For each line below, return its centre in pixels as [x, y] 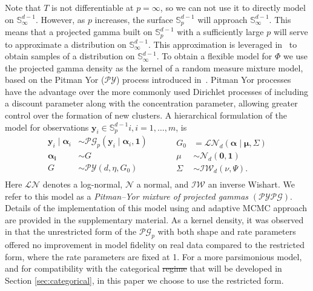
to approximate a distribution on [66, 44]
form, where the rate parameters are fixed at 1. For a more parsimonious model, [153, 256]
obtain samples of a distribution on [70, 56]
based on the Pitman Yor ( [55, 80]
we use [295, 56]
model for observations [47, 127]
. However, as [60, 19]
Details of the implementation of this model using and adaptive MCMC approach [156, 208]
